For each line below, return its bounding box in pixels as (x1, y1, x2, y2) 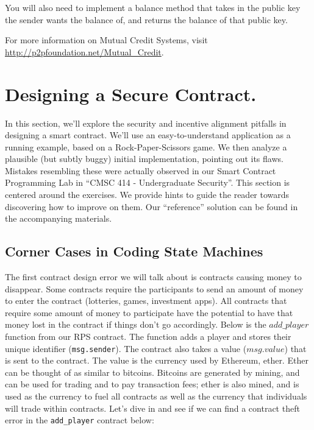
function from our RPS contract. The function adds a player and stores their (5, 330, 291, 343)
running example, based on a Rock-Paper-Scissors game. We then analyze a (5, 140, 287, 153)
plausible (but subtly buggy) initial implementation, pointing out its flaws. (5, 152, 284, 165)
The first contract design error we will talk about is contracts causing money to (5, 270, 302, 283)
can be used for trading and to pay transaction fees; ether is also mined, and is (5, 378, 299, 390)
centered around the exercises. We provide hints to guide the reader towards (5, 188, 290, 201)
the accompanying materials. (5, 212, 112, 225)
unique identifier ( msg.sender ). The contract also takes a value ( (5, 342, 247, 354)
